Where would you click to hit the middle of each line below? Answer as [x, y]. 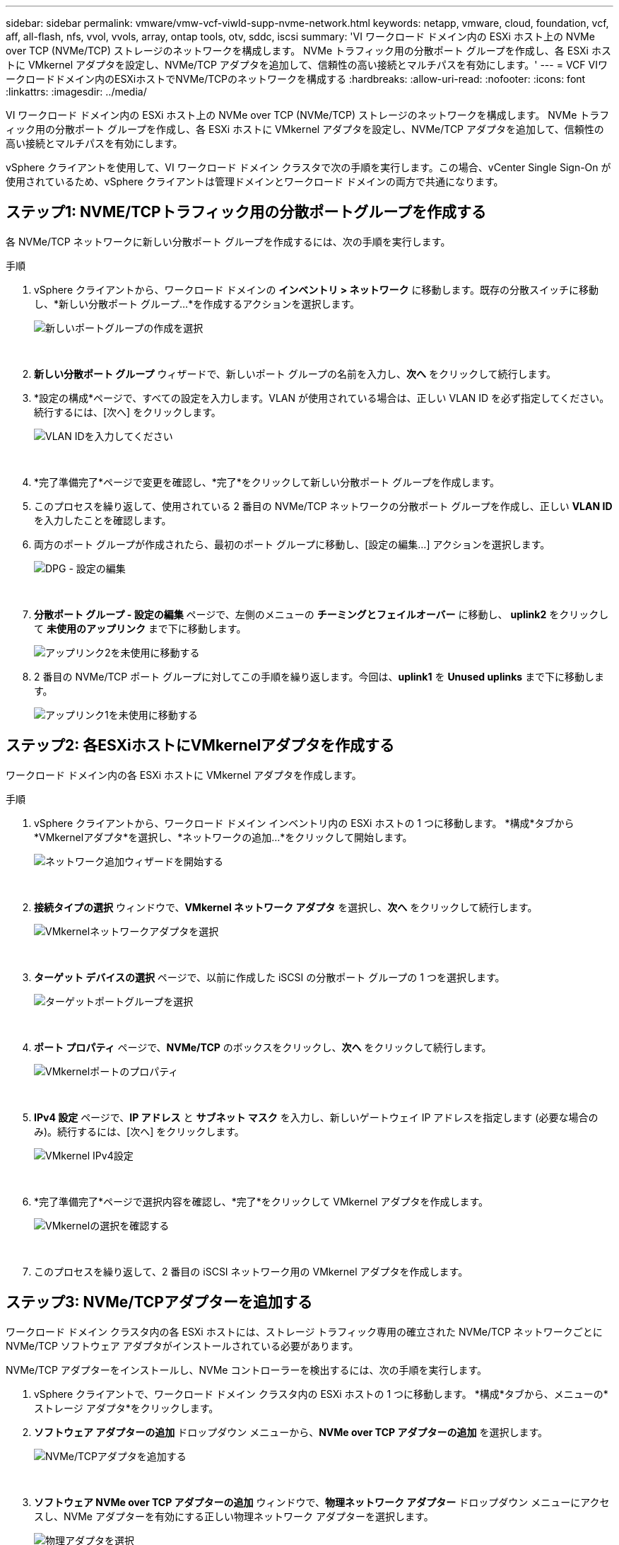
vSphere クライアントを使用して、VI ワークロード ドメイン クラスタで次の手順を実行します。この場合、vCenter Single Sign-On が [308, 167]
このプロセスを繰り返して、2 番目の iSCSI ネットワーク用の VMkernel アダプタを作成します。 [251, 1271]
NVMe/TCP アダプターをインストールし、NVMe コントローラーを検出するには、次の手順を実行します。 [247, 1370]
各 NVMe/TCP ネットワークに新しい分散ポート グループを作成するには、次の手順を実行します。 [228, 241]
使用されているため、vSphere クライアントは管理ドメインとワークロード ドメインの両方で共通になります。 [255, 181]
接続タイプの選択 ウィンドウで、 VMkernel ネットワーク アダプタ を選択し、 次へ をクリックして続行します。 [286, 907]
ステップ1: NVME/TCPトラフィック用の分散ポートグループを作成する [246, 212]
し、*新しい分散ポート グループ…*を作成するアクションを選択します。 [197, 303]
